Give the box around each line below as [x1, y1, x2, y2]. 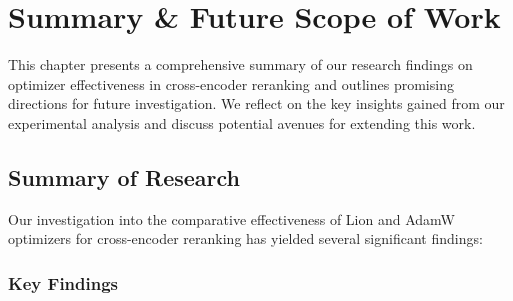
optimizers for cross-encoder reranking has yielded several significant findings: [8, 228, 483, 249]
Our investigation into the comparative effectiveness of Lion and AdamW [8, 208, 455, 229]
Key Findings [8, 270, 119, 295]
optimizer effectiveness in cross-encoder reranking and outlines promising [8, 73, 454, 94]
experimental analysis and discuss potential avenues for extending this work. [8, 112, 476, 133]
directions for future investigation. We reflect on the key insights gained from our [8, 93, 505, 114]
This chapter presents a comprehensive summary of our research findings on [8, 54, 473, 75]
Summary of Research [8, 161, 241, 192]
